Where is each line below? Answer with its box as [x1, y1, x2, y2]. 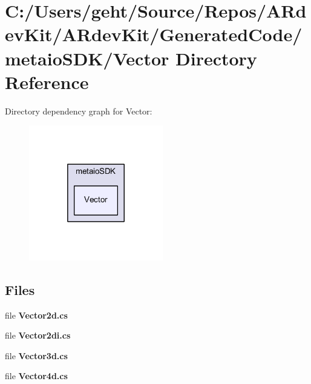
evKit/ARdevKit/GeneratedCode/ [5, 22, 303, 47]
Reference [5, 69, 89, 94]
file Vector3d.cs [5, 349, 68, 362]
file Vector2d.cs [5, 308, 68, 321]
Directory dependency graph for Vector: [5, 104, 152, 117]
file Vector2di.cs [5, 329, 71, 342]
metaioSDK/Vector [5, 45, 169, 70]
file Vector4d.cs [5, 369, 68, 382]
